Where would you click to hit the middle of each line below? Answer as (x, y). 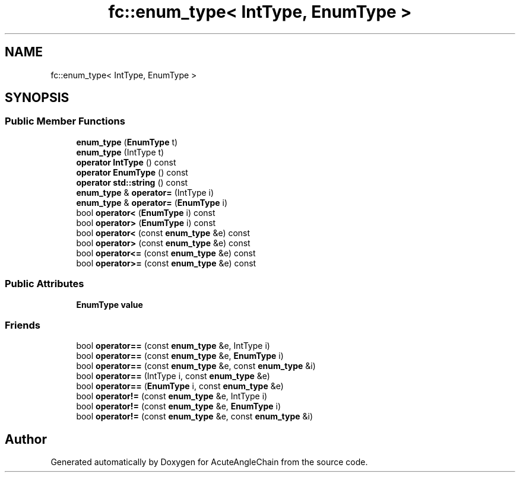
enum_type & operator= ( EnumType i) (152, 202)
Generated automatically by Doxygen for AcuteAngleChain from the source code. (209, 462)
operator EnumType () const (132, 172)
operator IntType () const (126, 162)
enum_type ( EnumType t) (127, 142)
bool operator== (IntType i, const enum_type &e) (173, 376)
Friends (23, 325)
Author (26, 439)
